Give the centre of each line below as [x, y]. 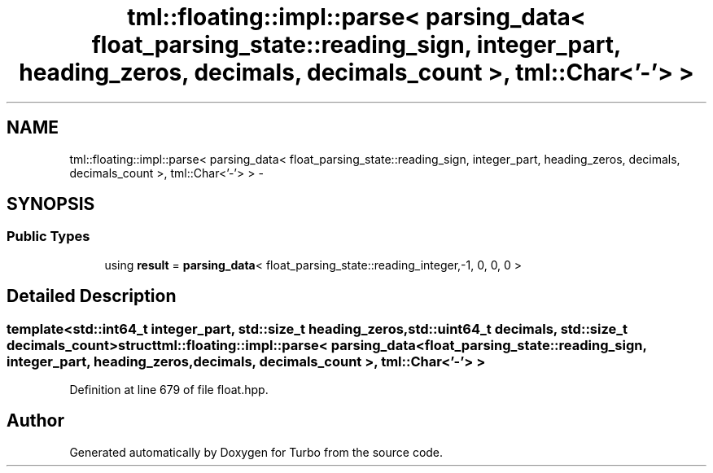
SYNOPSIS [51, 204]
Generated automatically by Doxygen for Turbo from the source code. [256, 452]
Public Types [48, 237]
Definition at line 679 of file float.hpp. [169, 390]
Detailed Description [92, 296]
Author [35, 421]
